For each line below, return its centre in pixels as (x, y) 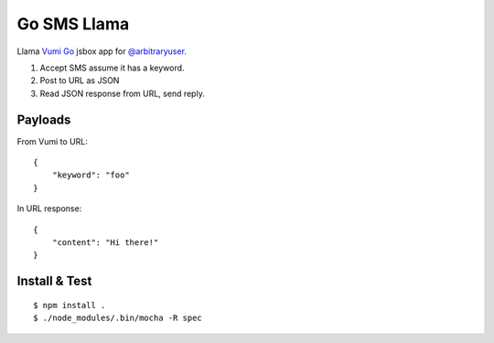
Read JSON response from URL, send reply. (122, 93)
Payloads (44, 119)
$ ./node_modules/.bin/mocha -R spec (118, 318)
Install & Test (54, 281)
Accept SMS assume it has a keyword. (112, 68)
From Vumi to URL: (53, 141)
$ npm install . (70, 305)
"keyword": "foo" (91, 175)
